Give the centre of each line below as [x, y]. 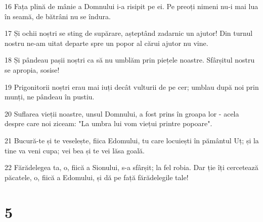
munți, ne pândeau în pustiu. [50, 97]
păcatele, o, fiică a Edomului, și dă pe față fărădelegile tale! [97, 177]
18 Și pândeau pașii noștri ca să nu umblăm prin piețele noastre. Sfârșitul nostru [130, 60]
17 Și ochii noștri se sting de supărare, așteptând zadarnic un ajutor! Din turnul [129, 33]
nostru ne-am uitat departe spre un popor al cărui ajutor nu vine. [106, 43]
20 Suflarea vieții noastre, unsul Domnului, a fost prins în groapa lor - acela [122, 113]
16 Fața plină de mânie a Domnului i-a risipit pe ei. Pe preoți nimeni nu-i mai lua [131, 6]
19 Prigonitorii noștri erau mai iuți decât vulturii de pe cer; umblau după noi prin [132, 87]
